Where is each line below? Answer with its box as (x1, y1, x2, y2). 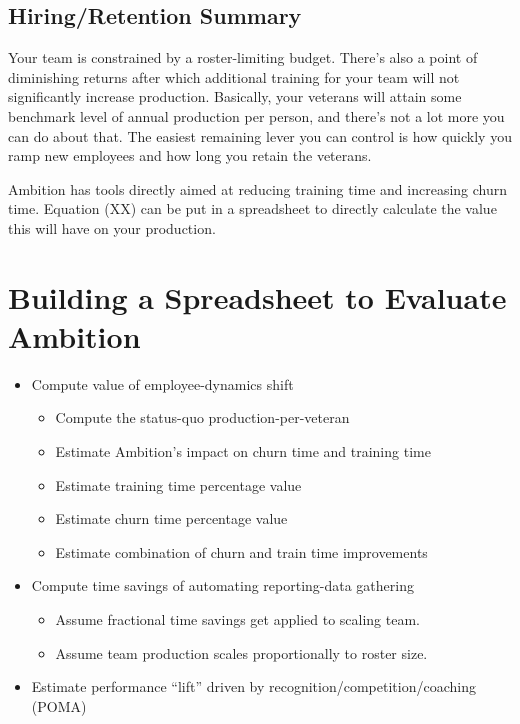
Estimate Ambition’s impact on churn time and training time (55, 441, 431, 462)
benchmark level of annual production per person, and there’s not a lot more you (8, 105, 505, 126)
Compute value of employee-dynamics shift (31, 373, 294, 394)
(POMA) (31, 695, 87, 716)
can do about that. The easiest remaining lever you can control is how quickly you (8, 125, 512, 146)
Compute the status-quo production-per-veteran (55, 407, 350, 428)
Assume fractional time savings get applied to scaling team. (55, 609, 420, 630)
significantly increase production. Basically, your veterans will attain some (8, 86, 462, 107)
